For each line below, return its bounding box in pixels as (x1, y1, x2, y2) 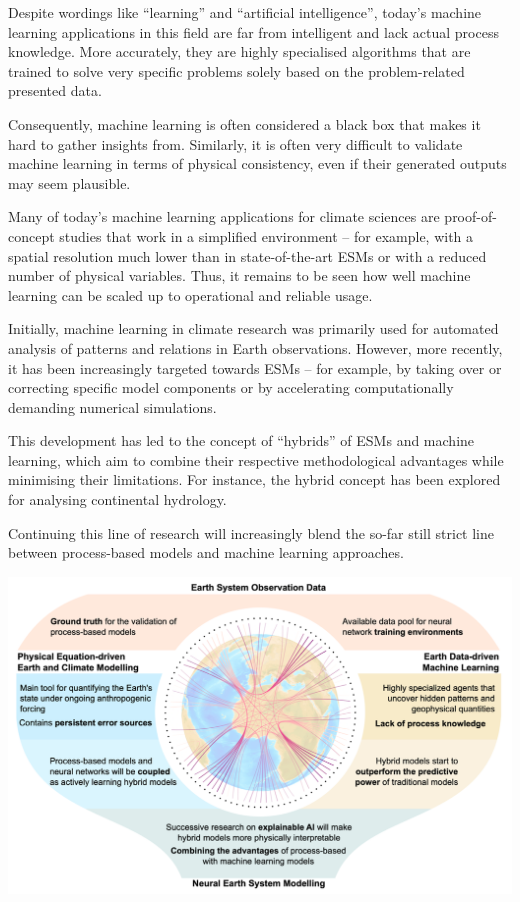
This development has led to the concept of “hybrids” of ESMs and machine (8, 430, 475, 451)
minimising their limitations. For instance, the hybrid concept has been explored (8, 469, 501, 490)
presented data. (8, 80, 102, 101)
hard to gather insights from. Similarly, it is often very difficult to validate (8, 133, 463, 154)
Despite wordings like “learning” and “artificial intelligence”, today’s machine (8, 2, 482, 22)
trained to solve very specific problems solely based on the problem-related (8, 60, 465, 81)
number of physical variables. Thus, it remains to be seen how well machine (8, 265, 471, 286)
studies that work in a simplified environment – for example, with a (59, 225, 474, 246)
